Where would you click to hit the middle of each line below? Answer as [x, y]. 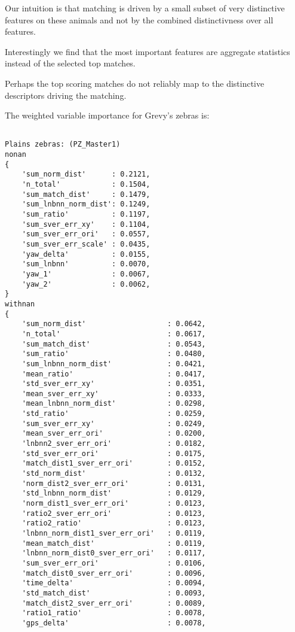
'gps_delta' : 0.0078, [114, 623]
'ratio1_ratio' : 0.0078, [114, 613]
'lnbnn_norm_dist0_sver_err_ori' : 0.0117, [114, 553]
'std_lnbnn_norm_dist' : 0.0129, [114, 493]
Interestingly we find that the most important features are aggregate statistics [147, 51]
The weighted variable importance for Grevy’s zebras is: [107, 115]
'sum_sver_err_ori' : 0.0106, [114, 563]
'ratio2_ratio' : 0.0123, [114, 523]
